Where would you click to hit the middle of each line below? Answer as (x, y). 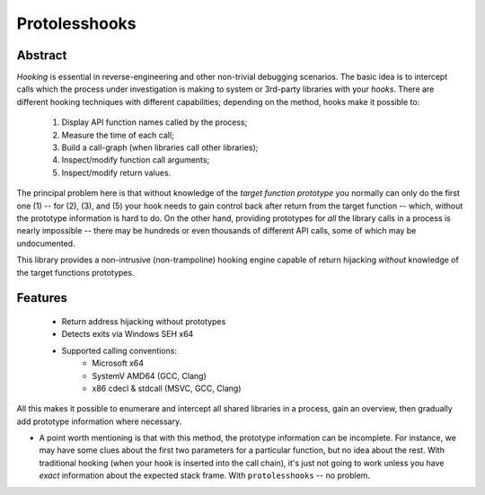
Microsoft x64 (118, 363)
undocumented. (46, 243)
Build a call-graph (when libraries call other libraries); (160, 147)
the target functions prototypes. (75, 272)
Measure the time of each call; (118, 135)
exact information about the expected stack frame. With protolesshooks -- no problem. (205, 475)
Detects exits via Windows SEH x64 (128, 334)
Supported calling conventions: (119, 350)
